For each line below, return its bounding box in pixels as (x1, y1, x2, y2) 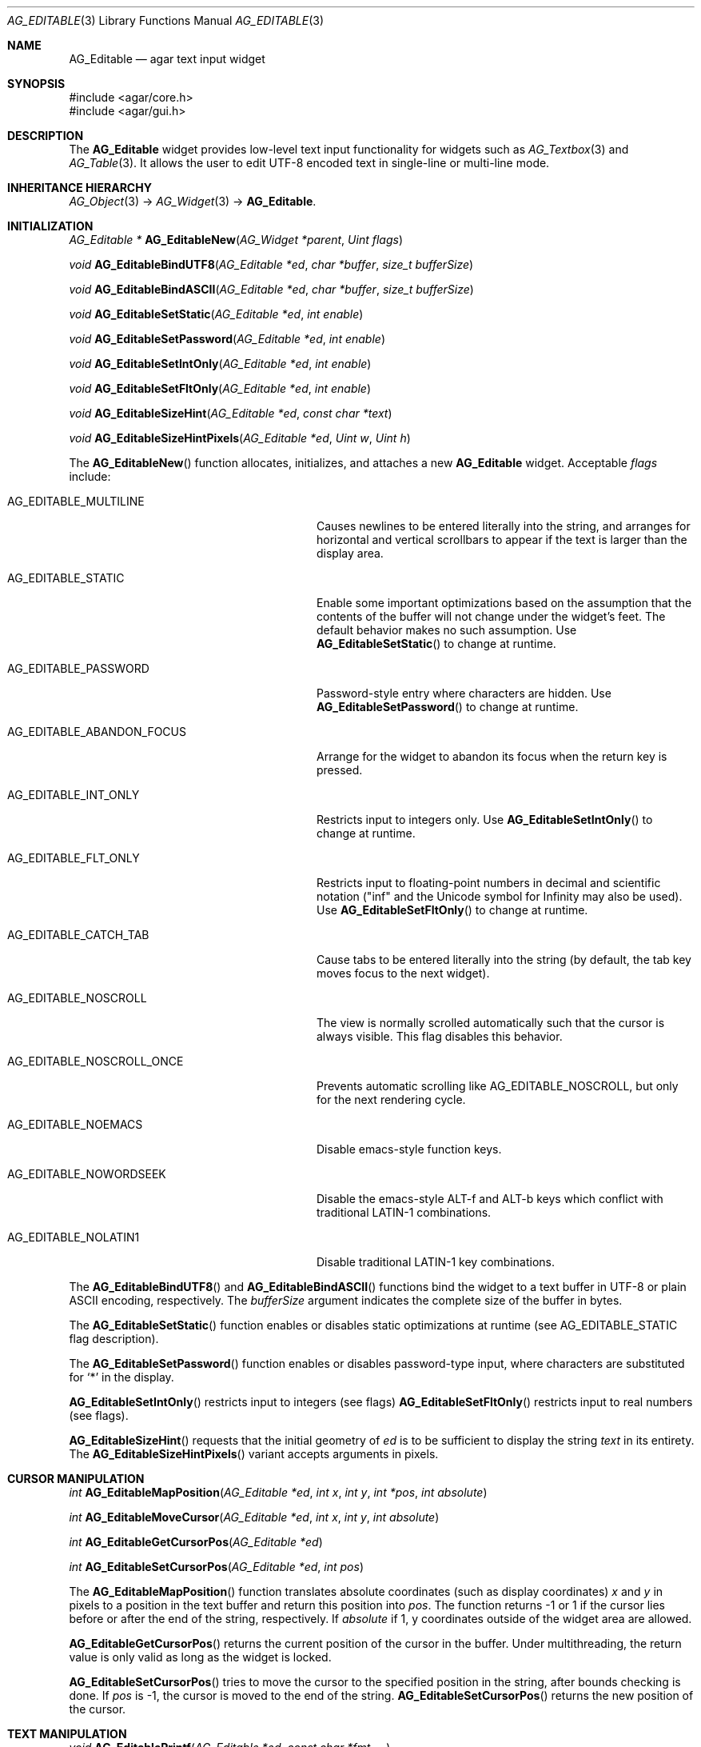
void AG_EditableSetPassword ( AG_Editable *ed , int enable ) (69, 332, 385, 346)
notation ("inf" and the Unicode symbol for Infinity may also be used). (317, 889, 683, 903)
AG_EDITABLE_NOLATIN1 (7, 1230, 140, 1244)
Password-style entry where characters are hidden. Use (317, 686, 611, 700)
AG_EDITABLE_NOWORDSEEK (7, 1167, 166, 1181)
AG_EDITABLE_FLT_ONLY (7, 851, 140, 865)
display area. (317, 546, 384, 560)
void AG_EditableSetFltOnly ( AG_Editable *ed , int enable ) (69, 382, 372, 395)
